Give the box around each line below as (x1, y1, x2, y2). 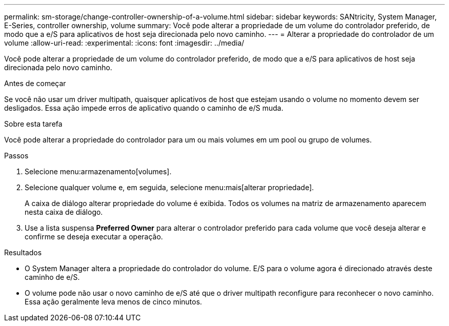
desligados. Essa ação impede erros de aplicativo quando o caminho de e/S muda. (4, 104, 283, 112)
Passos (4, 151, 29, 160)
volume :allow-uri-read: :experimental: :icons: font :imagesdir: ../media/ (4, 38, 244, 47)
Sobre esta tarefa (4, 119, 63, 128)
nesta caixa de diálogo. (25, 208, 103, 216)
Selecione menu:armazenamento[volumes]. (25, 167, 172, 176)
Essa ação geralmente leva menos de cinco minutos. (25, 297, 202, 306)
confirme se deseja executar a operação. (25, 232, 163, 241)
